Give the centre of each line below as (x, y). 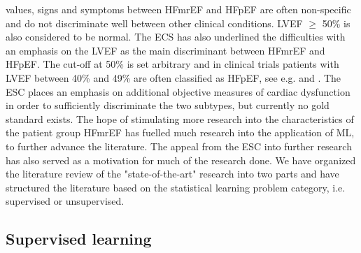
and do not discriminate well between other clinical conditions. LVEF (154, 23)
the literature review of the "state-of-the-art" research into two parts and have (172, 174)
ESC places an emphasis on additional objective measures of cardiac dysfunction (178, 91)
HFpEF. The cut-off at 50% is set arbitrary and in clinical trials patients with (172, 64)
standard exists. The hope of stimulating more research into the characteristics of (180, 118)
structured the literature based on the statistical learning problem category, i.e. (176, 187)
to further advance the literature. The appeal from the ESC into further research (179, 146)
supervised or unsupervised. (65, 201)
